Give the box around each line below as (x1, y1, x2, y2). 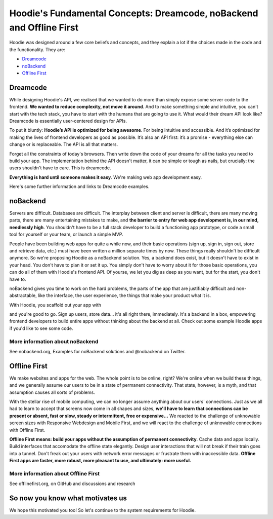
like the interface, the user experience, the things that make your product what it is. (38, 292, 211, 299)
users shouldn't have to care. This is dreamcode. (9, 165, 111, 171)
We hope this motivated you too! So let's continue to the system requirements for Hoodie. (9, 507, 196, 513)
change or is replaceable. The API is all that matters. (9, 141, 118, 147)
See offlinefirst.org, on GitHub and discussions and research (9, 480, 135, 487)
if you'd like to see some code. (9, 325, 73, 331)
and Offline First (9, 22, 78, 33)
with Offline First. (9, 427, 45, 433)
